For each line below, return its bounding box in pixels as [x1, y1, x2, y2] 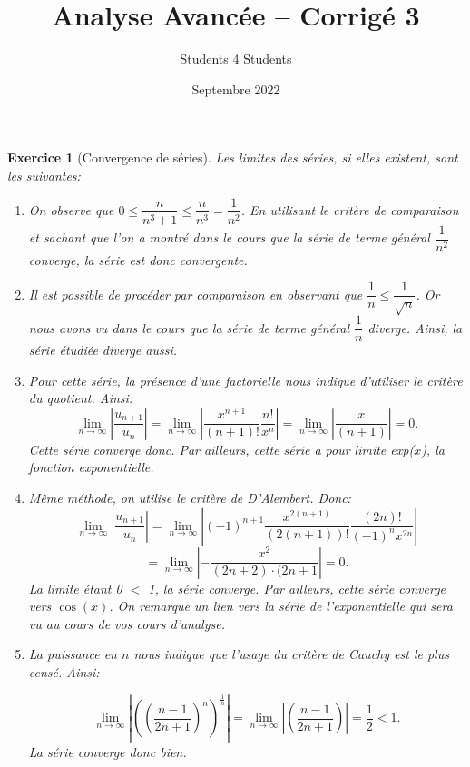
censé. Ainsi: [28, 663, 100, 682]
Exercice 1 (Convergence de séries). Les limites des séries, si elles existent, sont [7, 148, 458, 167]
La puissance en [28, 644, 117, 664]
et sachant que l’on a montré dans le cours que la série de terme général [28, 228, 430, 247]
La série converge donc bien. [28, 742, 187, 761]
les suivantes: [7, 165, 81, 184]
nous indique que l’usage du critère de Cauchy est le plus [133, 644, 449, 664]
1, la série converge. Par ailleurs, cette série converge [148, 578, 446, 597]
